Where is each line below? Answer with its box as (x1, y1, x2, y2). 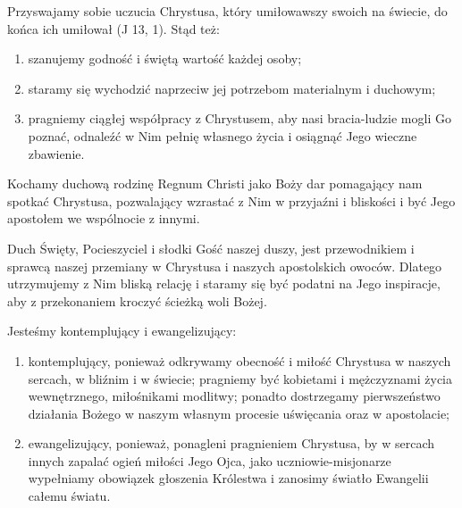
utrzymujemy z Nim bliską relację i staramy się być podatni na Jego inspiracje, (7, 274, 441, 293)
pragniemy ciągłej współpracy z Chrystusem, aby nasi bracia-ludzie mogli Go (28, 109, 451, 128)
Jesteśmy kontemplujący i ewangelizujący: (7, 321, 237, 340)
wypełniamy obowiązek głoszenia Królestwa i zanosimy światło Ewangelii (28, 469, 429, 487)
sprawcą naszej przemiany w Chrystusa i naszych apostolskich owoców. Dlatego (7, 256, 442, 275)
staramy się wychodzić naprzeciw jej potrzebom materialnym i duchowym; (28, 79, 436, 97)
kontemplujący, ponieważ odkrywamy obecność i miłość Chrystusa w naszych (28, 351, 451, 370)
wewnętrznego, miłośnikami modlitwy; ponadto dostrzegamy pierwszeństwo (28, 387, 441, 405)
